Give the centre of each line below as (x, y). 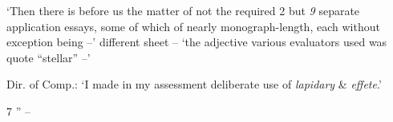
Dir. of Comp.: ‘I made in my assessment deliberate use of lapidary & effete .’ (194, 84)
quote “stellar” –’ (49, 57)
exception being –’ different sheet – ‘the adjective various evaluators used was (197, 42)
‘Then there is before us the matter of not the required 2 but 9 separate (183, 10)
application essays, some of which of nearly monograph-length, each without (193, 26)
